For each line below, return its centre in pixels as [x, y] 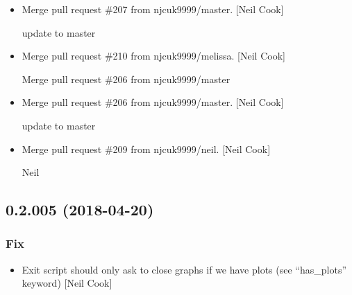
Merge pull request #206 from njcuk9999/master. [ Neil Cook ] [153, 102]
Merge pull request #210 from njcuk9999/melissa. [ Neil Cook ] [153, 56]
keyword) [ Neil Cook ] [67, 283]
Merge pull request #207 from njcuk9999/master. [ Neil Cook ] [153, 9]
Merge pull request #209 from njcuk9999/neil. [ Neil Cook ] [146, 149]
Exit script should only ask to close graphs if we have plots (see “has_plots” [184, 269]
